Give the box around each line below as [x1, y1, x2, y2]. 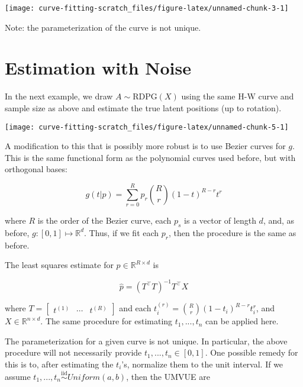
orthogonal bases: [5, 163, 67, 175]
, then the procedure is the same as [168, 226, 296, 238]
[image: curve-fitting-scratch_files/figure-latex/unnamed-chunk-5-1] [5, 122, 289, 131]
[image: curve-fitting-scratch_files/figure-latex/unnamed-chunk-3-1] [5, 4, 289, 12]
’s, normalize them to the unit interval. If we [121, 358, 283, 370]
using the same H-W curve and [181, 90, 294, 102]
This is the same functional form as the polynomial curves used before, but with [5, 151, 296, 163]
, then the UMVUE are [126, 370, 210, 382]
